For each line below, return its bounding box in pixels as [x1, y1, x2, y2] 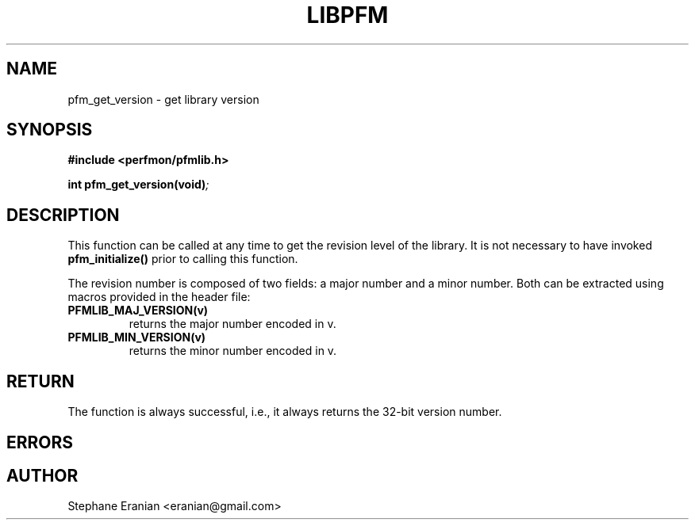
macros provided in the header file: [67, 290, 251, 304]
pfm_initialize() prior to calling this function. [67, 252, 298, 266]
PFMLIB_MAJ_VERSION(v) [67, 303, 209, 318]
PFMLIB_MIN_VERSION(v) [67, 330, 206, 345]
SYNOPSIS [6, 120, 93, 140]
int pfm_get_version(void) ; [67, 177, 209, 192]
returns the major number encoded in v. [129, 317, 336, 331]
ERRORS [6, 432, 74, 452]
